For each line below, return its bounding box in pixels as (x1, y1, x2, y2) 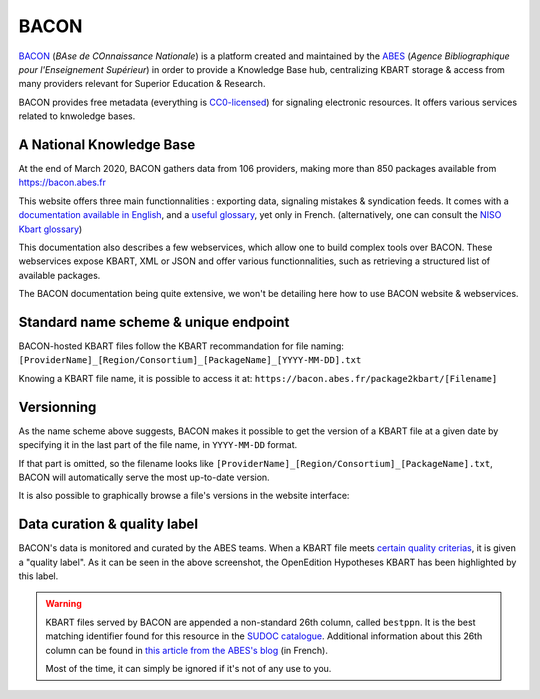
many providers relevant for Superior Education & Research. (18, 78, 266, 90)
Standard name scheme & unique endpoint (18, 313, 290, 330)
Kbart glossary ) (18, 223, 83, 235)
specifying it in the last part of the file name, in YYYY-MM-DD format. (18, 439, 298, 451)
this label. (18, 570, 59, 582)
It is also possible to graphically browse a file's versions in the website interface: (18, 490, 350, 502)
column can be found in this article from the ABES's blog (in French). (45, 644, 329, 656)
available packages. (18, 269, 101, 281)
